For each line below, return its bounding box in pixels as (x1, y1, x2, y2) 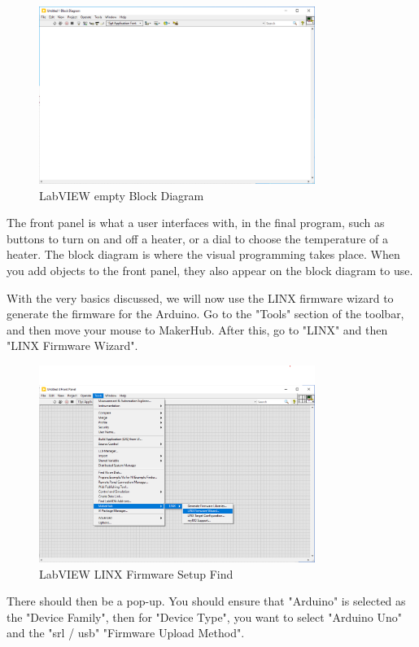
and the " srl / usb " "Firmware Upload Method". (7, 624, 245, 641)
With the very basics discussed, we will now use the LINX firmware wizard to (7, 289, 394, 306)
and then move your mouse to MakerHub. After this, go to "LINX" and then (7, 321, 388, 338)
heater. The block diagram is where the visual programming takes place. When (7, 246, 400, 263)
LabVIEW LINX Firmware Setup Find (39, 565, 234, 582)
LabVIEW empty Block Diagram (39, 186, 204, 203)
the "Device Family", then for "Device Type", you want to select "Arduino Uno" (7, 608, 402, 625)
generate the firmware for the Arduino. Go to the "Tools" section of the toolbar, (7, 305, 404, 322)
